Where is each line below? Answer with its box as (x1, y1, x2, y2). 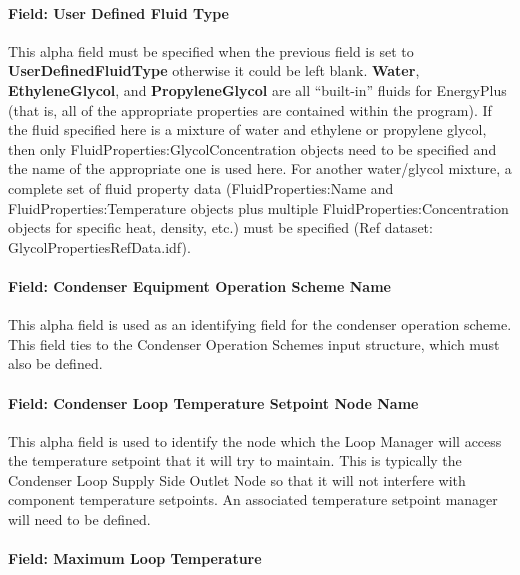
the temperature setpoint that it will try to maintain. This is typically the (8, 450, 462, 471)
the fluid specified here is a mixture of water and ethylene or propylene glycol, (8, 119, 487, 140)
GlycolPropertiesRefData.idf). (8, 236, 191, 257)
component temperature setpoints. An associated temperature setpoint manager (8, 489, 498, 510)
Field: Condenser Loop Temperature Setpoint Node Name (8, 392, 419, 413)
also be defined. (8, 353, 103, 374)
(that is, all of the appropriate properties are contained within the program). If (8, 99, 492, 120)
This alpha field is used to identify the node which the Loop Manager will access (8, 430, 502, 451)
